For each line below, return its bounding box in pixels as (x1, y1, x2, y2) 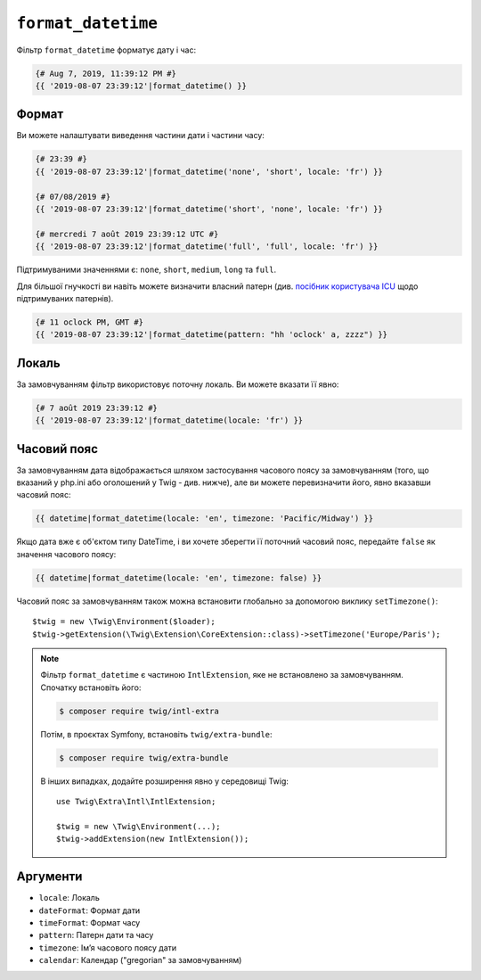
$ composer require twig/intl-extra (59, 705, 220, 716)
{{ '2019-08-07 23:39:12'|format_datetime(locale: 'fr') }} (35, 416, 304, 425)
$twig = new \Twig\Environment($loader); (32, 616, 216, 627)
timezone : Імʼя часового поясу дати (38, 942, 177, 953)
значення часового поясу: (16, 548, 117, 559)
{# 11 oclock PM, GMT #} (35, 317, 144, 327)
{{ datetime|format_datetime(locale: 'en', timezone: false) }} (35, 572, 322, 583)
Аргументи (16, 869, 83, 885)
